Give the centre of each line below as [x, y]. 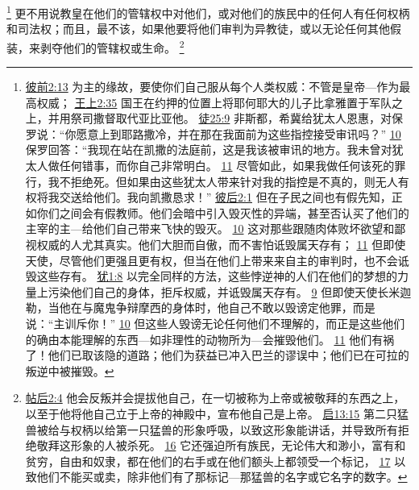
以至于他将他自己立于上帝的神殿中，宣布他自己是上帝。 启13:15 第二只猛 [217, 413]
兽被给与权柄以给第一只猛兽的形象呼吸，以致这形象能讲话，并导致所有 [212, 429]
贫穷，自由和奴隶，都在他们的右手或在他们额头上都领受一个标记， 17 [208, 461]
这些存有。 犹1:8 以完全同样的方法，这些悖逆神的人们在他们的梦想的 [217, 276]
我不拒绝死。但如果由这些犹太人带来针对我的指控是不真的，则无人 [223, 181]
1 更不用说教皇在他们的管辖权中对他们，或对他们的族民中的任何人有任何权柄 [208, 12]
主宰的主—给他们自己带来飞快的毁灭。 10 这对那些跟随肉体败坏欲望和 [210, 228]
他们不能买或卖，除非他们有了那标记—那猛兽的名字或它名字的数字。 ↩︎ [222, 477]
